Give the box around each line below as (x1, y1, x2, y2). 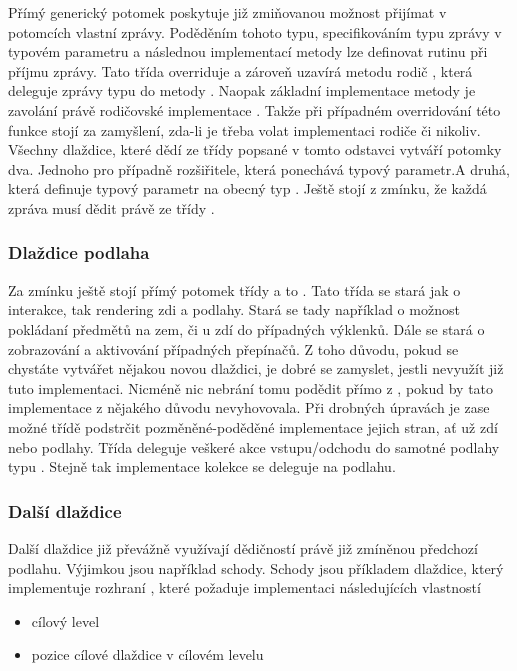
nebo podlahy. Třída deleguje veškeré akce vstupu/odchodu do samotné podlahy (8, 436, 500, 457)
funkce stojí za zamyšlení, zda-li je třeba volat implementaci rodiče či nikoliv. (8, 119, 481, 140)
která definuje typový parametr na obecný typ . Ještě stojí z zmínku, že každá (8, 178, 487, 199)
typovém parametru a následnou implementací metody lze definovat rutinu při (8, 41, 488, 62)
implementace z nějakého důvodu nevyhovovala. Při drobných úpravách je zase (8, 397, 490, 418)
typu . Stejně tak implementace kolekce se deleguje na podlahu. (8, 456, 396, 477)
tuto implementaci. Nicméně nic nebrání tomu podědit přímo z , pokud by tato (8, 377, 494, 398)
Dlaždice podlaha (8, 240, 150, 265)
